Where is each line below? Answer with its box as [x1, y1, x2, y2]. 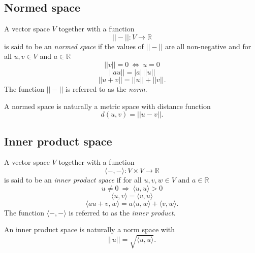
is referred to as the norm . [65, 83, 147, 94]
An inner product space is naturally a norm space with [4, 224, 175, 235]
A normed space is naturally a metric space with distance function [4, 100, 211, 111]
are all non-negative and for [165, 41, 251, 51]
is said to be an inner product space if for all [4, 174, 142, 185]
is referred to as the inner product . [69, 207, 176, 218]
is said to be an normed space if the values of [4, 41, 144, 51]
